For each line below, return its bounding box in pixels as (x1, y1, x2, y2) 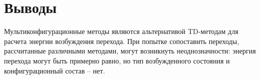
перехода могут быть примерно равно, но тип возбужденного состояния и (4, 55, 230, 65)
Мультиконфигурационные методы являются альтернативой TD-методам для (4, 26, 238, 36)
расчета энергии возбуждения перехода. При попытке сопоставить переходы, (4, 35, 239, 46)
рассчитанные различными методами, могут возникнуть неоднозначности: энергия (4, 45, 256, 56)
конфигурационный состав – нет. (4, 65, 105, 75)
